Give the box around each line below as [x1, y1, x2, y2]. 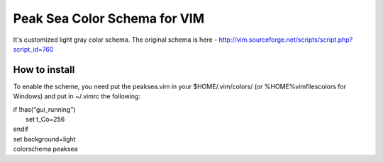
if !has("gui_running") [13, 105, 76, 113]
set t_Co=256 [26, 115, 65, 124]
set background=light [13, 134, 76, 143]
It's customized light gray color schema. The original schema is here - [13, 35, 218, 44]
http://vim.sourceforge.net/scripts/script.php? [218, 35, 353, 44]
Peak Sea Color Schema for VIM [13, 11, 205, 26]
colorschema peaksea [13, 145, 78, 154]
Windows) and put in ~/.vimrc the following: [13, 92, 141, 100]
